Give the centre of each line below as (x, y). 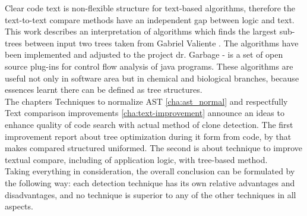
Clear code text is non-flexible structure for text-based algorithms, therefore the (150, 8)
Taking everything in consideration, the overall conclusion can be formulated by (150, 171)
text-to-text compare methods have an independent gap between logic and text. (150, 19)
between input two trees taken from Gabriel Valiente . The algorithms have (162, 43)
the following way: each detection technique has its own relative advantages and (150, 182)
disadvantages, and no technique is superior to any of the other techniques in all (151, 194)
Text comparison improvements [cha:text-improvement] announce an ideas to (145, 113)
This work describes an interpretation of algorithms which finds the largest (141, 31)
